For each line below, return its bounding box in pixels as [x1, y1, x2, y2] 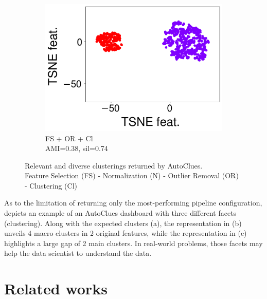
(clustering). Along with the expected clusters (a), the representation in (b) [4, 217, 242, 228]
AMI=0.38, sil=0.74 [45, 143, 108, 154]
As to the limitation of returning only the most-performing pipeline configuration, [4, 197, 262, 208]
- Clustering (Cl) [25, 180, 78, 191]
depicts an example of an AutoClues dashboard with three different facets [4, 208, 237, 218]
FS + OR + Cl [45, 133, 93, 143]
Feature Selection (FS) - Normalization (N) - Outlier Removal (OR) [25, 170, 239, 181]
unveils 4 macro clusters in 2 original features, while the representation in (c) [4, 228, 247, 238]
